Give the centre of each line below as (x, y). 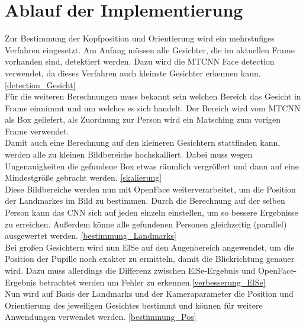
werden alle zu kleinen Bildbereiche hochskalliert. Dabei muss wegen (129, 154)
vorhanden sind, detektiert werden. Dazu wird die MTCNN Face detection (140, 61)
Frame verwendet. (37, 131)
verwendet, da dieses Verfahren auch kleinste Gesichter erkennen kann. (133, 73)
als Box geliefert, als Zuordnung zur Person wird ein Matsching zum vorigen (143, 119)
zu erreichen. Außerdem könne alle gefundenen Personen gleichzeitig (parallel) (146, 224)
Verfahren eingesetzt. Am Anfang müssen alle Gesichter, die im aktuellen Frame (150, 49)
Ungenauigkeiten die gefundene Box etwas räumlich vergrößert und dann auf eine (152, 166)
